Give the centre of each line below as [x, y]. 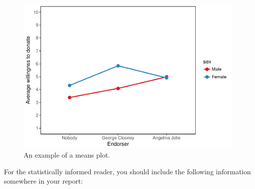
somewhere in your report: [43, 181]
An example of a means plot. [67, 155]
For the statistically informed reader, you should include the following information [127, 171]
